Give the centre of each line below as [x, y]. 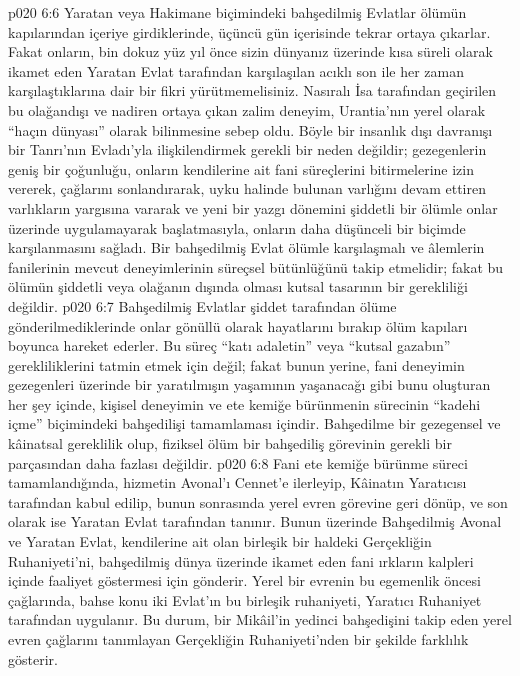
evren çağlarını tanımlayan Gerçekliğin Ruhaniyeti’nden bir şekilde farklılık [238, 639]
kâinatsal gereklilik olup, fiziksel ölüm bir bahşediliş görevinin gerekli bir [230, 443]
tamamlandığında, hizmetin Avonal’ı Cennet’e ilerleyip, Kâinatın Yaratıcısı [237, 482]
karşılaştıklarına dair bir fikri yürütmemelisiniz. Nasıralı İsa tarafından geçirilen [252, 90]
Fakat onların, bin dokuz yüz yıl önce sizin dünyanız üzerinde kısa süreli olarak [250, 51]
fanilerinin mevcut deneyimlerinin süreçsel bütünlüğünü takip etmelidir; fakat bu [256, 266]
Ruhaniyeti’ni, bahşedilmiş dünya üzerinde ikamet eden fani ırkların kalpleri [241, 560]
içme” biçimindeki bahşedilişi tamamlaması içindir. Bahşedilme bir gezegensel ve [254, 423]
